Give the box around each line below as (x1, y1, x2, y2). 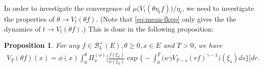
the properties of (4, 14, 55, 24)
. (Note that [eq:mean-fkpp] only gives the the (96, 14, 236, 24)
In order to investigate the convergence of (4, 3, 131, 13)
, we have (193, 40, 223, 50)
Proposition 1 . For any (4, 40, 80, 50)
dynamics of (4, 23, 41, 34)
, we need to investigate (182, 3, 254, 13)
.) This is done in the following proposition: (81, 23, 214, 34)
